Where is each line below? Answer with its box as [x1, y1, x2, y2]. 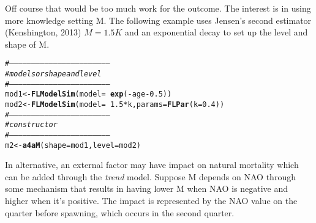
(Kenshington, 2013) [5, 26, 81, 38]
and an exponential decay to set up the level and [124, 26, 308, 38]
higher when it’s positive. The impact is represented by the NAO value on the [5, 194, 298, 207]
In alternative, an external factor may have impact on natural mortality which [5, 158, 299, 171]
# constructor [5, 120, 58, 130]
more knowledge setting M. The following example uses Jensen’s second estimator [5, 13, 312, 26]
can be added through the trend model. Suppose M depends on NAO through [5, 170, 296, 183]
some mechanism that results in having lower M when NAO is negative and [5, 182, 288, 195]
